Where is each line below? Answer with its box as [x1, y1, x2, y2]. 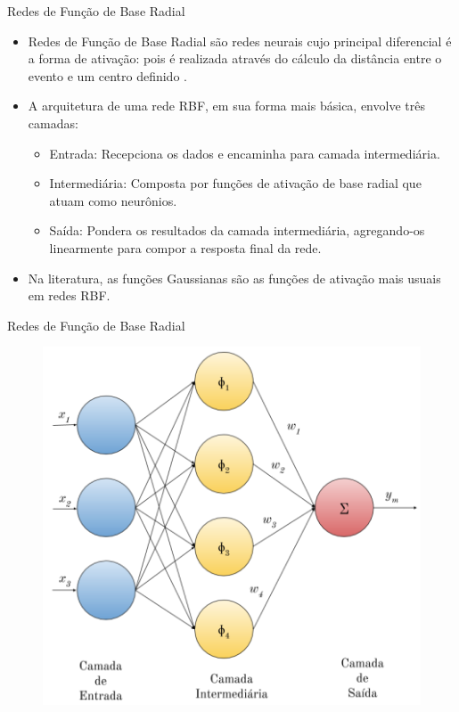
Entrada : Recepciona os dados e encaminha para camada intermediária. [49, 143, 440, 162]
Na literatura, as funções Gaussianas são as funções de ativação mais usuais [28, 268, 441, 287]
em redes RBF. [28, 286, 111, 305]
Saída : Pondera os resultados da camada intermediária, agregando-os [49, 221, 425, 240]
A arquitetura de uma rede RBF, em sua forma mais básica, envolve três [28, 96, 425, 115]
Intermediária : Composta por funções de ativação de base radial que [49, 174, 422, 192]
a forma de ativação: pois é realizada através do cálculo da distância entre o [28, 49, 442, 68]
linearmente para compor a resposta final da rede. [49, 238, 322, 257]
